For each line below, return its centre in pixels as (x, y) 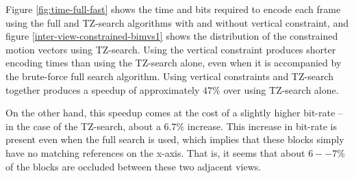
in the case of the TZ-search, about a (83, 126)
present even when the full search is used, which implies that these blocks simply (175, 139)
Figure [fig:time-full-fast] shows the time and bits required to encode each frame (173, 9)
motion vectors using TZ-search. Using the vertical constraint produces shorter (171, 49)
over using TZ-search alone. (281, 89)
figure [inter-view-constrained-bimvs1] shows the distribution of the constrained (172, 36)
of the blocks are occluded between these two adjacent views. (134, 166)
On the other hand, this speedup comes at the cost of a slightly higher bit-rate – (174, 113)
